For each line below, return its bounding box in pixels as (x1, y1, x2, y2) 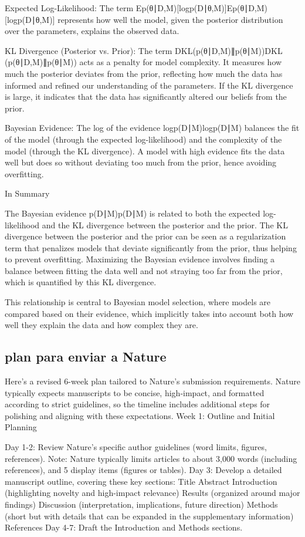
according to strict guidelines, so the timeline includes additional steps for (5, 398, 270, 410)
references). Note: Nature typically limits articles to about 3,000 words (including (5, 452, 297, 464)
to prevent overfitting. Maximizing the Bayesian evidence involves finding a (5, 253, 275, 265)
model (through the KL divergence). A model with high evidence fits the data (5, 144, 285, 157)
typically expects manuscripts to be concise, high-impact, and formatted (5, 386, 265, 398)
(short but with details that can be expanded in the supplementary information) (5, 509, 294, 522)
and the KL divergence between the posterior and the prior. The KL (42, 218, 288, 231)
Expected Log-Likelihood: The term (5, 2, 134, 13)
